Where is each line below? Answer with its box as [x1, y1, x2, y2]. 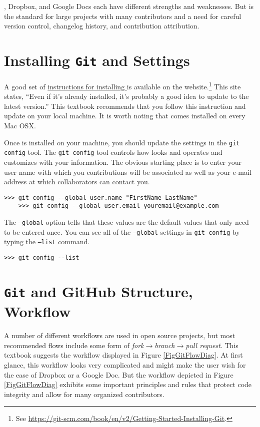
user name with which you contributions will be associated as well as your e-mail [4, 166, 251, 177]
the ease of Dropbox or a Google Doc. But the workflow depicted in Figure [4, 369, 233, 380]
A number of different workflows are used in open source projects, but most [4, 330, 235, 341]
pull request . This [185, 340, 238, 350]
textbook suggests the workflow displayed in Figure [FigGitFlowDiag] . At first [4, 350, 243, 360]
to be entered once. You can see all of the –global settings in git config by [4, 226, 240, 237]
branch [154, 340, 175, 350]
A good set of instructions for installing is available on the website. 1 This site [4, 80, 241, 91]
